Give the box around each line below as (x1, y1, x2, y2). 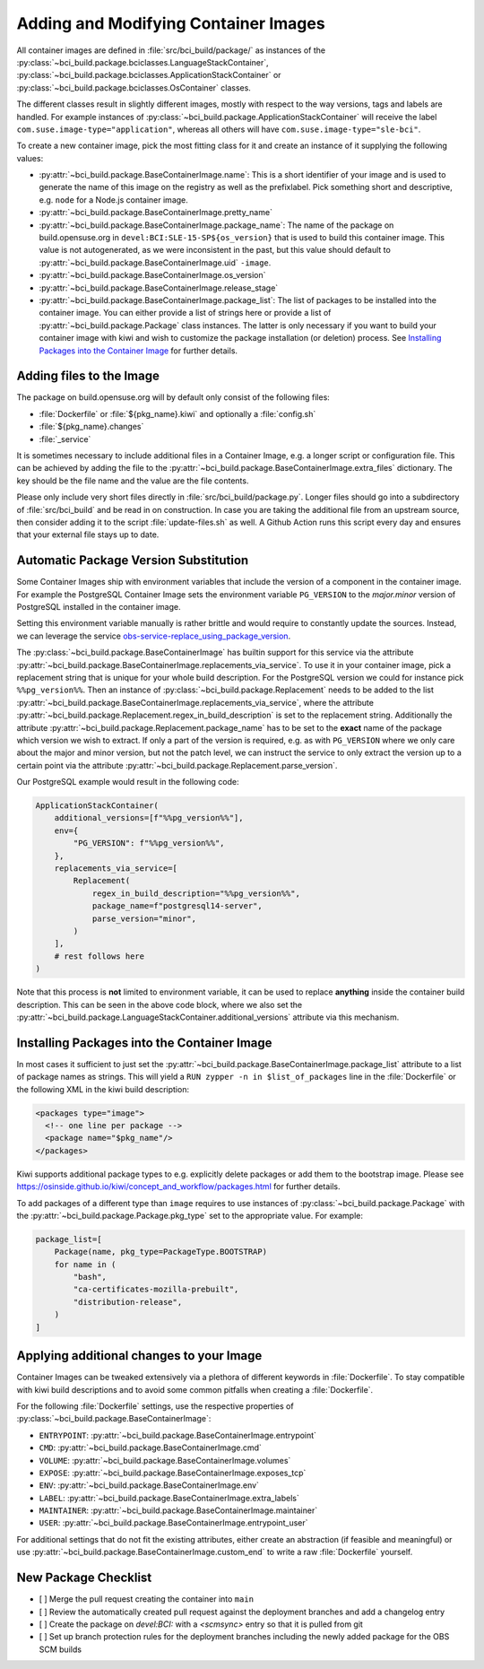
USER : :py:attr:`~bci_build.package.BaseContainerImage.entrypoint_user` (39, 1517, 308, 1528)
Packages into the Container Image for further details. (39, 345, 238, 356)
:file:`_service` (39, 433, 91, 444)
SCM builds (39, 1644, 82, 1655)
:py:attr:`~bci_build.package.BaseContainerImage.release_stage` (39, 283, 279, 293)
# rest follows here (54, 951, 145, 961)
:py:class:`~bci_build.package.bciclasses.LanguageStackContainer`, (16, 57, 269, 67)
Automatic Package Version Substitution (16, 552, 249, 569)
